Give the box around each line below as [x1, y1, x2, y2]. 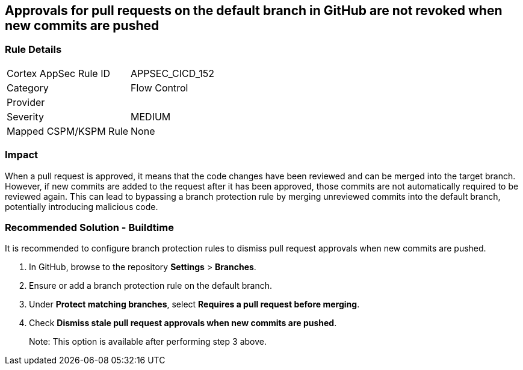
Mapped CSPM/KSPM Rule [7, 125, 129, 137]
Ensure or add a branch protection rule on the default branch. [29, 280, 273, 291]
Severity [7, 110, 44, 123]
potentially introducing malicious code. [5, 201, 158, 212]
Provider [7, 96, 45, 108]
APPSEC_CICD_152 [131, 67, 215, 79]
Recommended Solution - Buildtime [5, 221, 174, 233]
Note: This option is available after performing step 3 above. [29, 336, 267, 347]
